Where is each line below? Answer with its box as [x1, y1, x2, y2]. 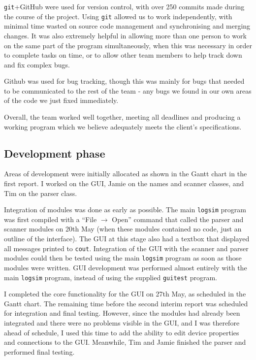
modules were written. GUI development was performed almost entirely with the [4, 262, 247, 272]
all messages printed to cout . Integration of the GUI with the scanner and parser [4, 243, 249, 253]
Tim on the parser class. [4, 188, 77, 198]
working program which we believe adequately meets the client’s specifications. [4, 121, 242, 131]
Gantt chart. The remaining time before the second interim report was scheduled [4, 298, 248, 308]
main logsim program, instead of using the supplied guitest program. [4, 272, 218, 282]
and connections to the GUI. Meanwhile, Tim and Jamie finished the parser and [4, 337, 246, 347]
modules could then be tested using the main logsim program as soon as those [4, 253, 242, 263]
